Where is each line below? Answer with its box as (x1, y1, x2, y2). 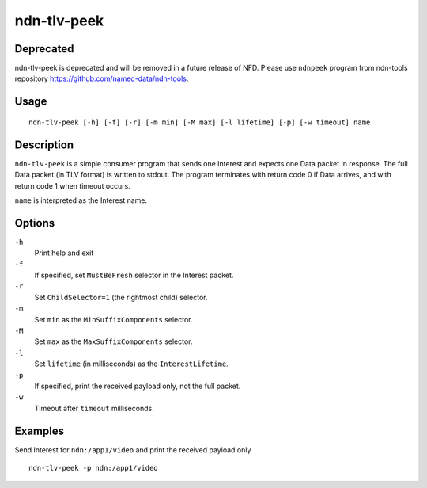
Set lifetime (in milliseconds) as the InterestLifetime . (34, 359, 229, 368)
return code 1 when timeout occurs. (14, 181, 130, 190)
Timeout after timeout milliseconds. (34, 403, 154, 413)
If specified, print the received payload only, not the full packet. (34, 381, 241, 391)
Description (14, 138, 74, 151)
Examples (14, 424, 65, 437)
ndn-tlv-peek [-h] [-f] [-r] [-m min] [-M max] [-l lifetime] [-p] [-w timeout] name (28, 117, 371, 127)
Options (14, 216, 55, 230)
